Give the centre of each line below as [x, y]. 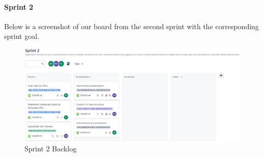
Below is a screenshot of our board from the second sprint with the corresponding [131, 26]
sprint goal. [22, 36]
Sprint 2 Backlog [51, 148]
